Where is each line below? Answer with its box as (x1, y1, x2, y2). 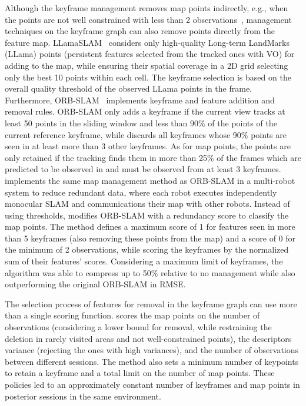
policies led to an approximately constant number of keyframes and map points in (5, 378, 300, 390)
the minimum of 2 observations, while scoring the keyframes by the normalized (5, 243, 289, 256)
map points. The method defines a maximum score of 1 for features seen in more (5, 220, 295, 233)
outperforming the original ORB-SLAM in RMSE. (5, 278, 186, 290)
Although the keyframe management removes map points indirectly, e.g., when (5, 2, 288, 14)
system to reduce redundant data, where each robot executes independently (5, 186, 277, 198)
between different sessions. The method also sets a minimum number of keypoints (5, 355, 299, 367)
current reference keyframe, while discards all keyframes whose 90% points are (5, 128, 287, 140)
